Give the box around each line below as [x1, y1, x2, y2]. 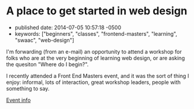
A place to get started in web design [6, 4, 187, 18]
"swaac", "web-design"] [14, 36, 74, 43]
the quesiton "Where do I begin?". [6, 61, 89, 68]
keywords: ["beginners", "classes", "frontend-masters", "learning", [14, 30, 177, 37]
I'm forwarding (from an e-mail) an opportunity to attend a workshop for [6, 48, 182, 55]
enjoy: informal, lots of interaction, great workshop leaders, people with [6, 79, 181, 86]
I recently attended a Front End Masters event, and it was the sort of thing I [6, 72, 189, 79]
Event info [6, 96, 31, 104]
